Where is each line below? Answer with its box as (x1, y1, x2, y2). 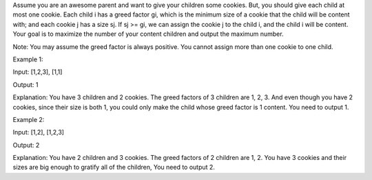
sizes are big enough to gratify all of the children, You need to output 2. (12, 163, 215, 172)
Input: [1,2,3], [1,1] (12, 68, 63, 76)
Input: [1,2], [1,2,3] (12, 128, 65, 137)
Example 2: (12, 115, 45, 123)
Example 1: (12, 55, 43, 63)
